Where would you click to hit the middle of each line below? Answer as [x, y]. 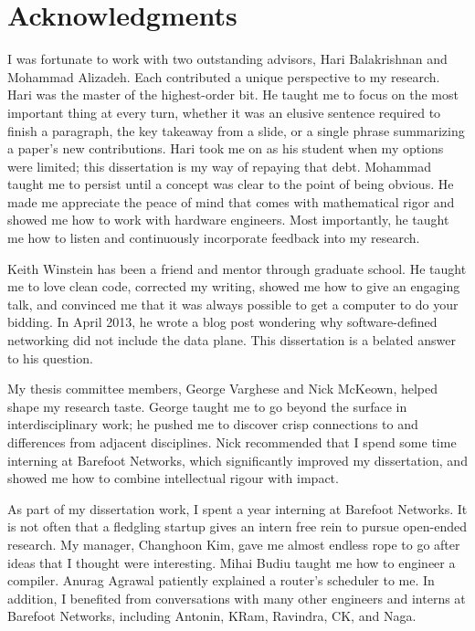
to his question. [50, 358]
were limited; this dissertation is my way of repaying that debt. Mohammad [219, 166]
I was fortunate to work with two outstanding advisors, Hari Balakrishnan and [227, 59]
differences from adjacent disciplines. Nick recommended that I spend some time [232, 442]
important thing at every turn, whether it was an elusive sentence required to [224, 112]
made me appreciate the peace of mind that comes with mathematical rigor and [231, 201]
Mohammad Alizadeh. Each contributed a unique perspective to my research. [224, 76]
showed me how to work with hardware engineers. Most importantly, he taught [228, 220]
